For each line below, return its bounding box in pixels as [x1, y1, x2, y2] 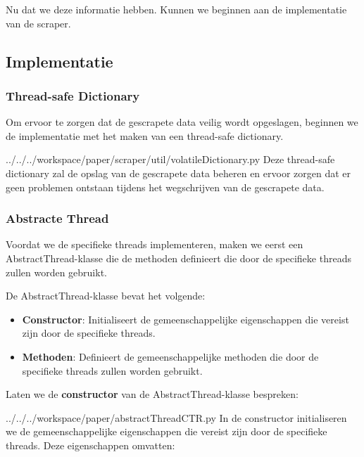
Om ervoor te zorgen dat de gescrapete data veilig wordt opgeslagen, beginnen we [6, 115, 358, 129]
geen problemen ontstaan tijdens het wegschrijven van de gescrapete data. [6, 179, 325, 194]
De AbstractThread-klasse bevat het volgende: [6, 288, 206, 303]
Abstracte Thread [6, 210, 109, 227]
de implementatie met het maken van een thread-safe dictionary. [6, 128, 284, 143]
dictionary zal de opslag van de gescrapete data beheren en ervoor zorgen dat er [6, 165, 351, 180]
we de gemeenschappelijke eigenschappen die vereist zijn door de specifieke [6, 424, 327, 439]
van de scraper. [6, 15, 71, 30]
